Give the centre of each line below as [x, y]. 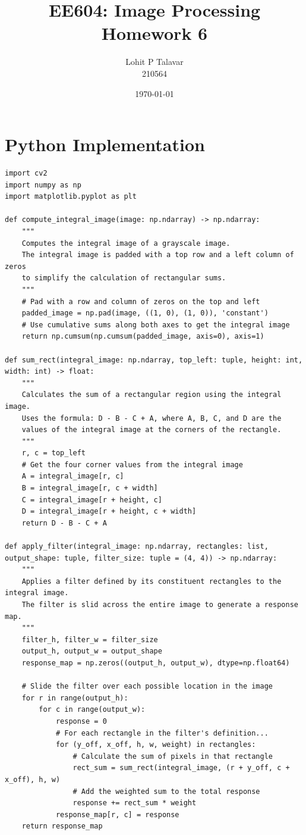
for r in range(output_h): [75, 698]
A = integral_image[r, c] [73, 476]
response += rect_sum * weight [135, 803]
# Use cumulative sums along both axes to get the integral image [156, 325]
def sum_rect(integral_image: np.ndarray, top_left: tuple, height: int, [154, 360]
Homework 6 [154, 33]
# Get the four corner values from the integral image [132, 465]
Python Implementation [105, 144]
